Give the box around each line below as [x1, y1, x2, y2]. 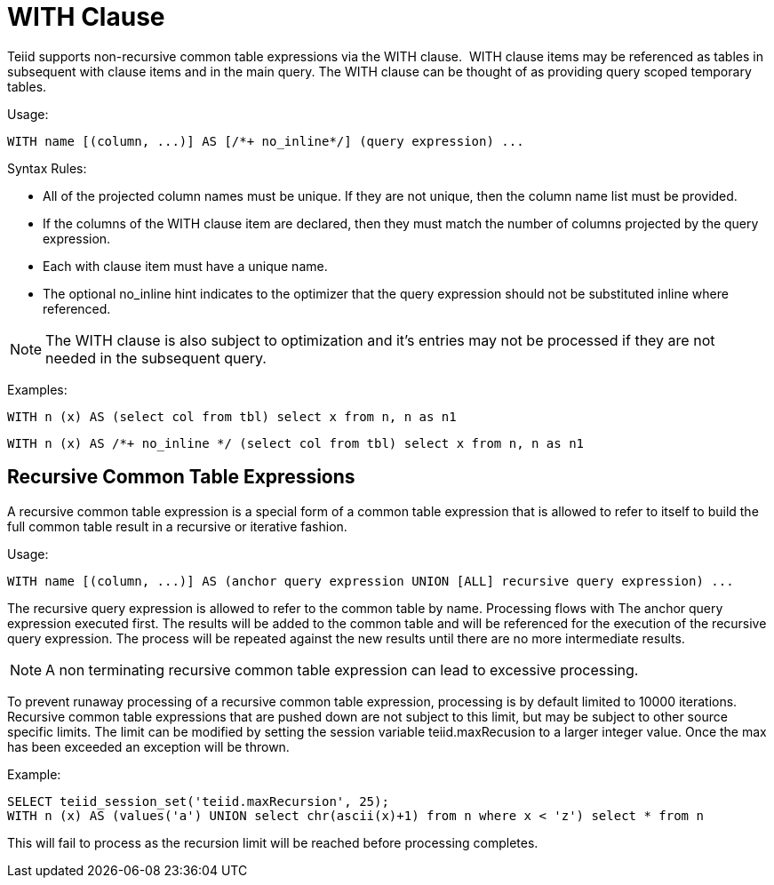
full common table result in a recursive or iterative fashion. [7, 518, 347, 534]
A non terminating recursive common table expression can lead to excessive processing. [45, 660, 639, 679]
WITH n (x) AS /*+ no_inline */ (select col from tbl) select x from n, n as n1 [7, 435, 585, 450]
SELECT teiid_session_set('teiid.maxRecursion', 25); [7, 793, 389, 809]
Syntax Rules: [7, 160, 87, 176]
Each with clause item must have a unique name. [43, 258, 328, 274]
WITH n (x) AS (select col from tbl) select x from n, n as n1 [7, 409, 457, 424]
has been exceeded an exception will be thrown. [7, 738, 290, 754]
